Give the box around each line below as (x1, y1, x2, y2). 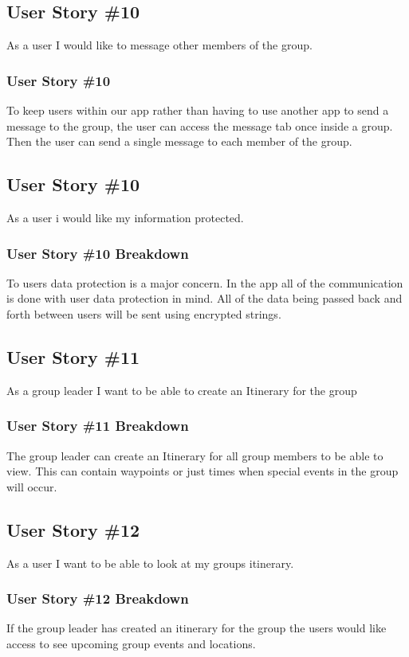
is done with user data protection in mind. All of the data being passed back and (6, 290, 403, 307)
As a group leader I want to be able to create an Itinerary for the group (6, 381, 357, 398)
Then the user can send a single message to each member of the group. (6, 133, 352, 150)
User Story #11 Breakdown (6, 416, 189, 436)
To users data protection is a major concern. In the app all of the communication (6, 274, 403, 291)
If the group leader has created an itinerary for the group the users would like (6, 620, 387, 636)
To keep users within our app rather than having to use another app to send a (6, 102, 389, 119)
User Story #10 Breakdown (6, 243, 189, 263)
